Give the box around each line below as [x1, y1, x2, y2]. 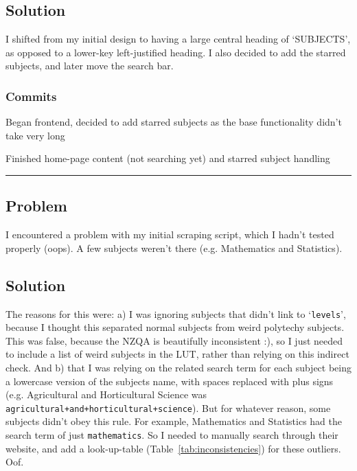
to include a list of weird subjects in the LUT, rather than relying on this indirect [5, 347, 349, 361]
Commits [5, 87, 57, 104]
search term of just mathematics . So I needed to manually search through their [5, 428, 338, 442]
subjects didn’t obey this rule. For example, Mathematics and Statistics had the [5, 414, 342, 428]
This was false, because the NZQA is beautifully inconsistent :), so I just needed [5, 333, 343, 347]
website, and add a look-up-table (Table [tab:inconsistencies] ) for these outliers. [5, 441, 341, 455]
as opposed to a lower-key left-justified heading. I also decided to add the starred [5, 45, 346, 59]
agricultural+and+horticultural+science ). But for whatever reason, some [5, 400, 331, 415]
